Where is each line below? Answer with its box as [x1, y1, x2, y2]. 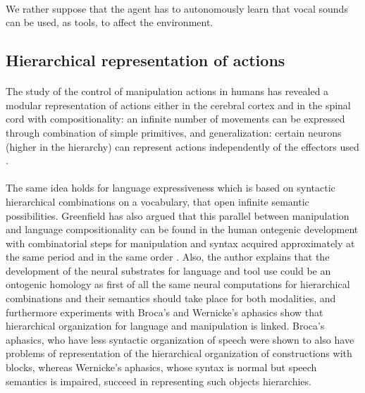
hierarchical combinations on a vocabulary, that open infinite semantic [6, 194, 309, 208]
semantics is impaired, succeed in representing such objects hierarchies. [6, 373, 311, 388]
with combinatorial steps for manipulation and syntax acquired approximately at [6, 235, 355, 250]
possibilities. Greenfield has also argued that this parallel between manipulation [6, 208, 349, 223]
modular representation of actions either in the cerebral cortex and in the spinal [6, 97, 351, 112]
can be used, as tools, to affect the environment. [6, 15, 214, 30]
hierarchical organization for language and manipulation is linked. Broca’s [6, 318, 325, 333]
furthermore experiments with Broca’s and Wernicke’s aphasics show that [6, 304, 323, 319]
